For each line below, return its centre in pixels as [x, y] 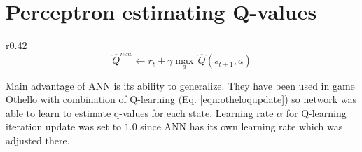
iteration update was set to [64, 126]
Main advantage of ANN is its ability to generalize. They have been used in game [180, 85]
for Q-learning [316, 112]
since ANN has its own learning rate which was [242, 126]
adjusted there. [38, 140]
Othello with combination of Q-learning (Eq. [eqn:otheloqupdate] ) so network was [181, 99]
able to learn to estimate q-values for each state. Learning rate [140, 112]
